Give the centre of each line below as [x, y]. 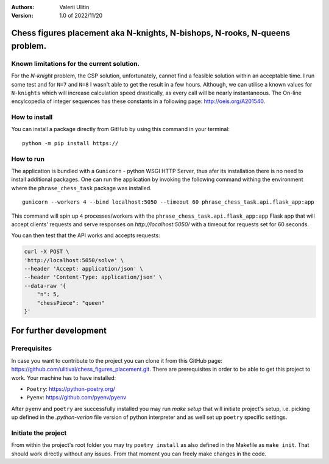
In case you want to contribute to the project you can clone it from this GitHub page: [117, 360]
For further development [59, 331]
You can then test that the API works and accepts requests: [86, 235]
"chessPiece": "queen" [71, 303]
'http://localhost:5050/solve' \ [74, 260]
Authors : [23, 7]
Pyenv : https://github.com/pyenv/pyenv [76, 398]
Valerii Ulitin [74, 7]
